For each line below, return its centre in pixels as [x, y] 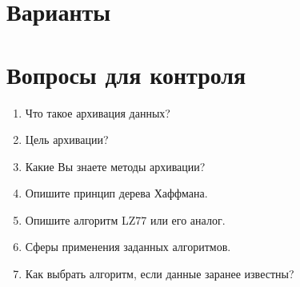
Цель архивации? [67, 140]
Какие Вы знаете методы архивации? [115, 166]
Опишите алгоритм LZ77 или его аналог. [125, 219]
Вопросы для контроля [126, 74]
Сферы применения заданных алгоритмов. [128, 247]
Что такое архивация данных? [98, 112]
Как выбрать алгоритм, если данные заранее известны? [160, 274]
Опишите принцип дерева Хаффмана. [116, 193]
